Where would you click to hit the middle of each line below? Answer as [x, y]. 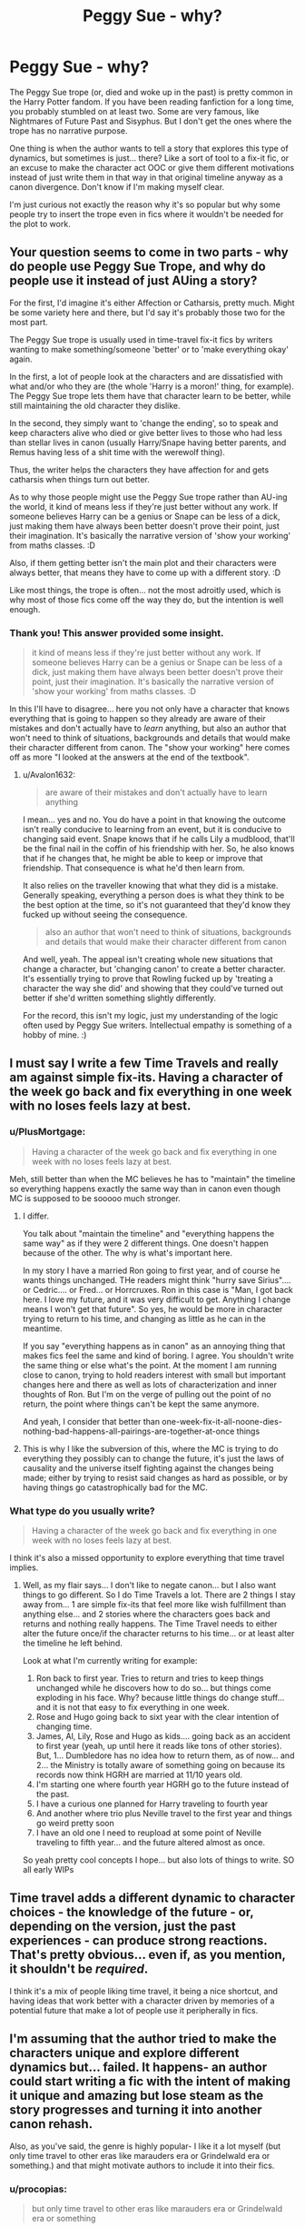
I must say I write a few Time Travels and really [144, 1064]
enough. [25, 609]
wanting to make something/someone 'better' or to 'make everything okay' [149, 349]
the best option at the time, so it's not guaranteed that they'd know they [156, 905]
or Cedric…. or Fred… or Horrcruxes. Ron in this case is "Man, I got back [157, 1289]
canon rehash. [51, 2124]
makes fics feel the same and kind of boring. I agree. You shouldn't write [158, 1356]
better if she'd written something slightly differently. [119, 998]
